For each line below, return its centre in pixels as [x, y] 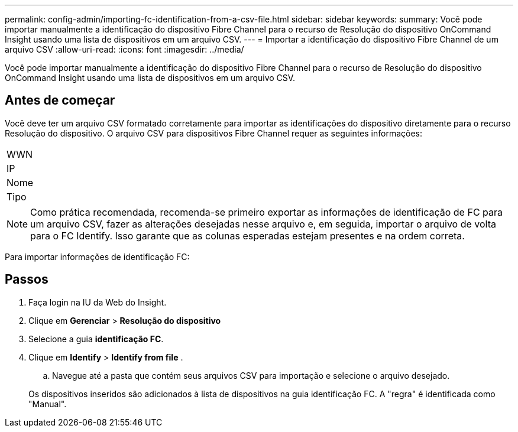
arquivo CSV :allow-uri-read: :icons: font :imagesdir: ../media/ [124, 49]
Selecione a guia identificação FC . [96, 339]
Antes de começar [60, 100]
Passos [27, 280]
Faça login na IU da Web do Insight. [98, 302]
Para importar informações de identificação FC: [97, 256]
